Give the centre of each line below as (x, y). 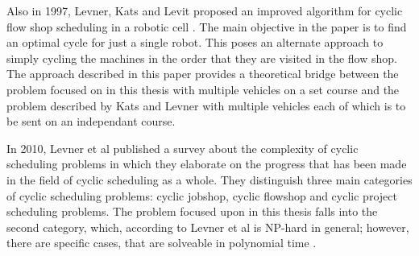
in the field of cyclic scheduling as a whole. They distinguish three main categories (209, 179)
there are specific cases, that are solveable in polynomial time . (162, 243)
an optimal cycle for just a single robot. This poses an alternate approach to (195, 42)
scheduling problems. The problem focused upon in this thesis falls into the (192, 211)
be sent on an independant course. (91, 121)
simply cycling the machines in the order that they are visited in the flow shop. (202, 58)
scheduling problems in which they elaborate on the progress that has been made (207, 164)
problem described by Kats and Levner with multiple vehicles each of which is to (206, 105)
